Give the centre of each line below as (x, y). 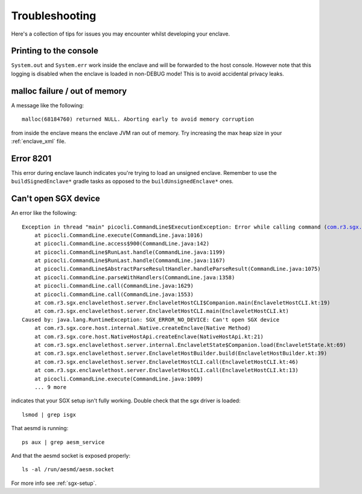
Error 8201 (31, 158)
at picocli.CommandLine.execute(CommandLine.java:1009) (119, 379)
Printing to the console (55, 51)
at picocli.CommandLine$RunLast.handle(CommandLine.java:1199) (130, 252)
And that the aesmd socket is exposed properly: (71, 455)
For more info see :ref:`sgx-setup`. (54, 483)
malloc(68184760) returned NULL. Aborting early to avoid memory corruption (138, 119)
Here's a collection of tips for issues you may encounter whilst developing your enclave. (121, 34)
